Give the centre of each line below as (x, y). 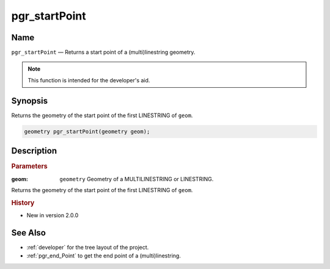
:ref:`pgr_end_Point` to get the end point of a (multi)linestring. (104, 256)
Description (34, 151)
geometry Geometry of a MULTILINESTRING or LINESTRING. (137, 179)
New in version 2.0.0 (53, 215)
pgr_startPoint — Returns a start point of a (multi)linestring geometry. (103, 52)
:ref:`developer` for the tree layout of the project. (88, 247)
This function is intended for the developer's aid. (89, 80)
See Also (28, 233)
